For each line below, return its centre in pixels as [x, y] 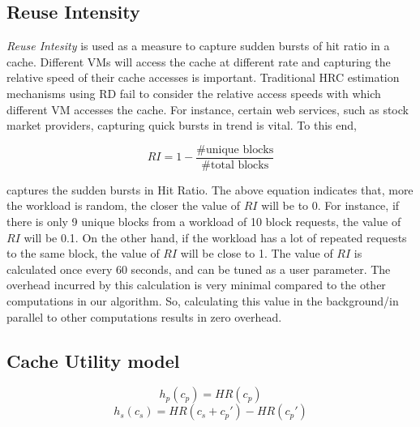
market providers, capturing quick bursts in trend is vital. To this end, [182, 125]
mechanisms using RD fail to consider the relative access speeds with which [194, 93]
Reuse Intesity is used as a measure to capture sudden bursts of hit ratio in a [198, 46]
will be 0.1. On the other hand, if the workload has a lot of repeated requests [215, 237]
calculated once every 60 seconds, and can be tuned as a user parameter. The [199, 269]
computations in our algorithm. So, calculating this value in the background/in [203, 300]
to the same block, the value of [83, 253]
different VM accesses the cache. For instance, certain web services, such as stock [208, 109]
